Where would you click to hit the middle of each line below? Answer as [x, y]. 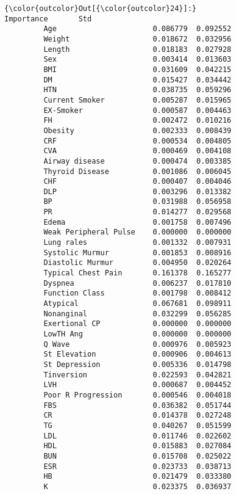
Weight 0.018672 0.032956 [138, 39]
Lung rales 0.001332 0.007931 [138, 243]
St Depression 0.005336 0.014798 [138, 364]
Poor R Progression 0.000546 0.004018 [138, 395]
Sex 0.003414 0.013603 [138, 60]
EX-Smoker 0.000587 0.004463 [138, 110]
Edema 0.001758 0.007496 [138, 222]
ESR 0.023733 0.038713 [138, 466]
